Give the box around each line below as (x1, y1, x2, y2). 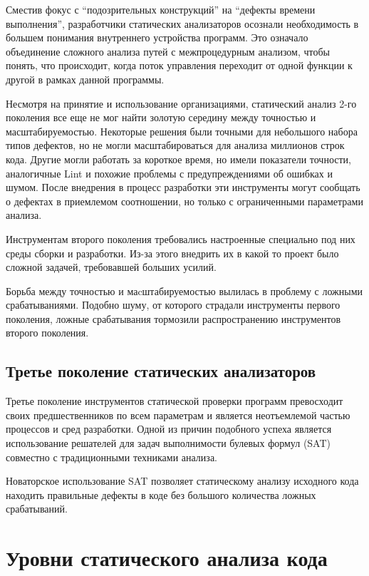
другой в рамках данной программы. (6, 71, 165, 86)
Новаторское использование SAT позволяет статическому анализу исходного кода (6, 473, 359, 488)
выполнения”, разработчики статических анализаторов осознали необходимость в (6, 16, 359, 31)
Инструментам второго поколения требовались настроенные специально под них (6, 231, 355, 246)
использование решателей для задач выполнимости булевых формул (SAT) (6, 436, 331, 451)
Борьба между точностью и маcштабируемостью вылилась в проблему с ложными (6, 283, 363, 298)
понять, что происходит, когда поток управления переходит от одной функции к (6, 58, 353, 73)
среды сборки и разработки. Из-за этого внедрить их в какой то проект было (6, 245, 339, 260)
